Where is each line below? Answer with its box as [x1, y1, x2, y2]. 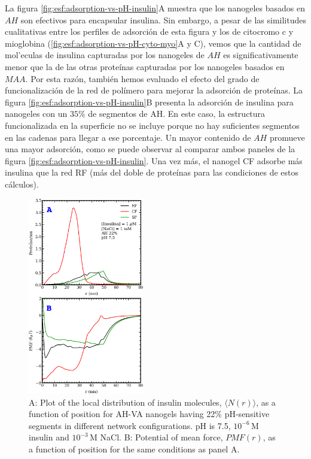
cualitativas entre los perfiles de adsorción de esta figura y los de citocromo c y [5, 25, 294, 38]
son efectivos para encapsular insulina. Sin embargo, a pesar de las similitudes [20, 13, 306, 26]
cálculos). [5, 177, 39, 190]
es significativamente [223, 49, 298, 61]
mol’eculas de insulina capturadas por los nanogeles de [5, 49, 205, 61]
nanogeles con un [5, 107, 68, 120]
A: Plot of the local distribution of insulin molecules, [29, 395, 222, 408]
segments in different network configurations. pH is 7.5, [29, 419, 231, 431]
